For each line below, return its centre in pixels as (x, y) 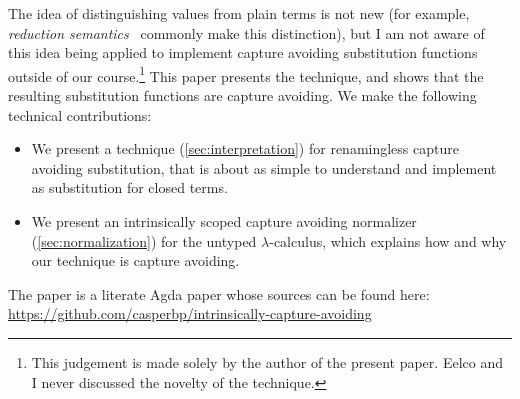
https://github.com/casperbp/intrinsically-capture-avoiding (190, 313)
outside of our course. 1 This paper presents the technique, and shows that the (246, 74)
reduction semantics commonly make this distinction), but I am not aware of (246, 32)
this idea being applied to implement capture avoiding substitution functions (243, 52)
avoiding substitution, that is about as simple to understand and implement (264, 167)
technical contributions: (80, 114)
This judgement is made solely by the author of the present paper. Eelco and (267, 361)
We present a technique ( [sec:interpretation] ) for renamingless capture (245, 148)
